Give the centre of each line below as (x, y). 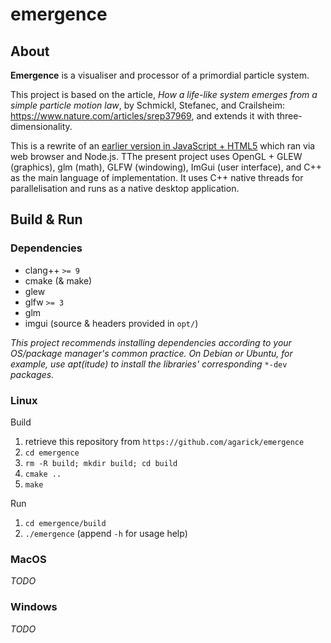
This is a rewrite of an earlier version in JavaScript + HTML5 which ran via (163, 146)
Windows (34, 607)
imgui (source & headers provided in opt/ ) (111, 323)
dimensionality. (41, 126)
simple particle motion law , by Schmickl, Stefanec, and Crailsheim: (147, 105)
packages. (32, 374)
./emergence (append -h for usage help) (106, 533)
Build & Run (46, 219)
